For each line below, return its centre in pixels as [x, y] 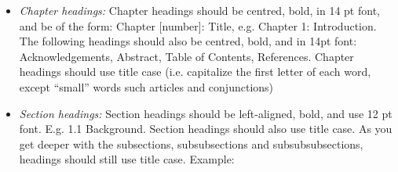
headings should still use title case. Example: [127, 159]
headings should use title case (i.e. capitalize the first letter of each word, [195, 72]
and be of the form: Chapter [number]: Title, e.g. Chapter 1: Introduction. [198, 25]
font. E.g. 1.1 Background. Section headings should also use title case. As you [206, 129]
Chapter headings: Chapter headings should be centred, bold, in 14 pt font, [199, 10]
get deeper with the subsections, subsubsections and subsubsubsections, [191, 143]
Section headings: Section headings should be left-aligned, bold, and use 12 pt [206, 113]
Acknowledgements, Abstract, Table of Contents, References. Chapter [186, 56]
